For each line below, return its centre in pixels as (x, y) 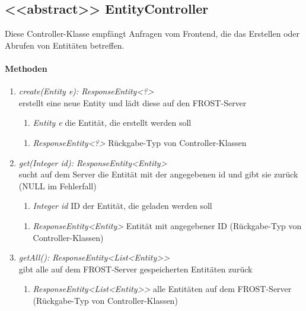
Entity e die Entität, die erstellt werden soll (112, 123)
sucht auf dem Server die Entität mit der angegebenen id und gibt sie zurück (158, 174)
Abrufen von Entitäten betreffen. (65, 45)
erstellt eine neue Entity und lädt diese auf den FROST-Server (133, 102)
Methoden (26, 68)
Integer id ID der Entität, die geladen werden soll (122, 206)
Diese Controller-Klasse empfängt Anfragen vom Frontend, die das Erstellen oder (152, 34)
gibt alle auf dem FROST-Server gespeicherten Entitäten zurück (136, 269)
